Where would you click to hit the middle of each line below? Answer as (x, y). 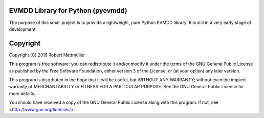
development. (23, 29)
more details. (22, 94)
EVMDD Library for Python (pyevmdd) (68, 11)
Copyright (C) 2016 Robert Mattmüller (47, 55)
